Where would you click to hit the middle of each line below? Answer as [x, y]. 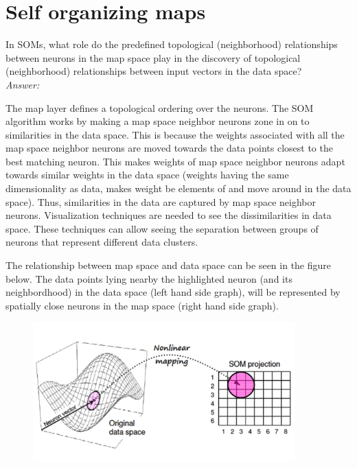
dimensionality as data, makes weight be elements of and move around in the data [178, 188]
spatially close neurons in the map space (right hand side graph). [142, 305]
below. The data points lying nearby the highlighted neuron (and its [149, 278]
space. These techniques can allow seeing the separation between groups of [162, 228]
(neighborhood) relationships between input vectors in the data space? [154, 71]
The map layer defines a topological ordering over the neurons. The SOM [160, 107]
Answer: [23, 84]
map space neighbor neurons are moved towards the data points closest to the [169, 148]
